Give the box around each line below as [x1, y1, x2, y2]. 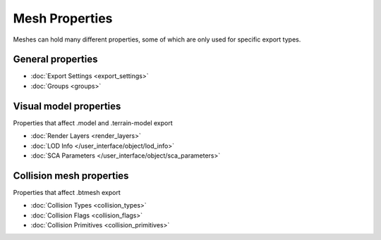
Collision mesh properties [13, 170, 129, 182]
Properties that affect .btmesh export [13, 188, 121, 196]
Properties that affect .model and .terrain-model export [13, 118, 173, 127]
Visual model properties [13, 100, 121, 112]
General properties [13, 53, 98, 65]
